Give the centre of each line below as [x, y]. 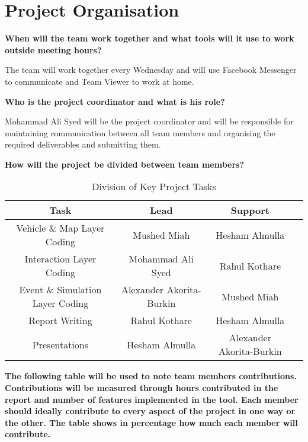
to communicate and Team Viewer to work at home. [100, 81]
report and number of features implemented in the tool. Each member [152, 399]
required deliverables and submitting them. [83, 144]
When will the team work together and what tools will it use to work [150, 38]
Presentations [60, 344]
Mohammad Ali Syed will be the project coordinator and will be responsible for [149, 121]
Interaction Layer [60, 259]
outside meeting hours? [53, 49]
